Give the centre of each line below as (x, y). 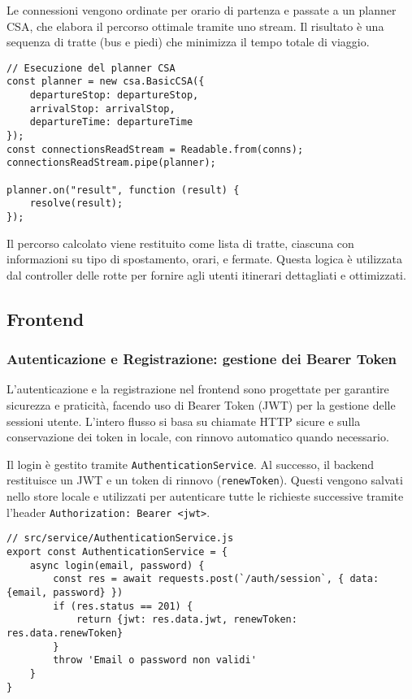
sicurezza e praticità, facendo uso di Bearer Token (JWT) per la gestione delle (201, 405)
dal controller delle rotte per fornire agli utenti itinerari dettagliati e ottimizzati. (206, 274)
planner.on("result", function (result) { (123, 190)
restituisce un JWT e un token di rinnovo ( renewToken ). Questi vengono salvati (205, 480)
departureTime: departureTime (111, 122)
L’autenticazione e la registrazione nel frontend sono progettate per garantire (198, 389)
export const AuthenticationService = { (117, 552)
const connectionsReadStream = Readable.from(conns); (155, 149)
